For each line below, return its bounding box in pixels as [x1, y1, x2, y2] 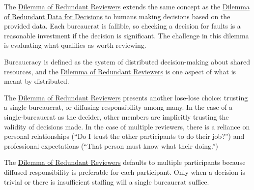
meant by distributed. [4, 76, 69, 86]
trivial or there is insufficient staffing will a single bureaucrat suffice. [4, 176, 209, 187]
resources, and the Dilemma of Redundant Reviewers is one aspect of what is [4, 66, 236, 76]
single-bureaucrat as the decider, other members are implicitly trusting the [4, 111, 229, 122]
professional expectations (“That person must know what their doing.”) [4, 140, 219, 151]
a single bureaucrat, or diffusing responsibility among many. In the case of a [4, 102, 233, 112]
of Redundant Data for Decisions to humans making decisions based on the [4, 11, 230, 21]
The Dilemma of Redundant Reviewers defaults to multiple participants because [4, 157, 246, 167]
